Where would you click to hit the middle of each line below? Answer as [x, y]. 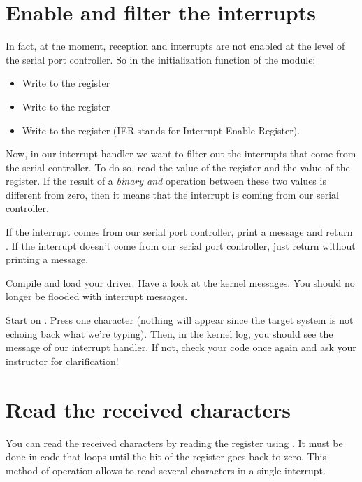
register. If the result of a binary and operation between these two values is [166, 181]
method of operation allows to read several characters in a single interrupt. [166, 470]
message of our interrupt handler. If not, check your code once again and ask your [181, 347]
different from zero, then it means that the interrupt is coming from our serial [172, 194]
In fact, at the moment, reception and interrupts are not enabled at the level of [175, 46]
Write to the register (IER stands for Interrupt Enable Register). [161, 130]
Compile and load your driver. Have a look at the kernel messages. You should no [180, 282]
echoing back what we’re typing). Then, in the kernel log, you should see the [169, 333]
